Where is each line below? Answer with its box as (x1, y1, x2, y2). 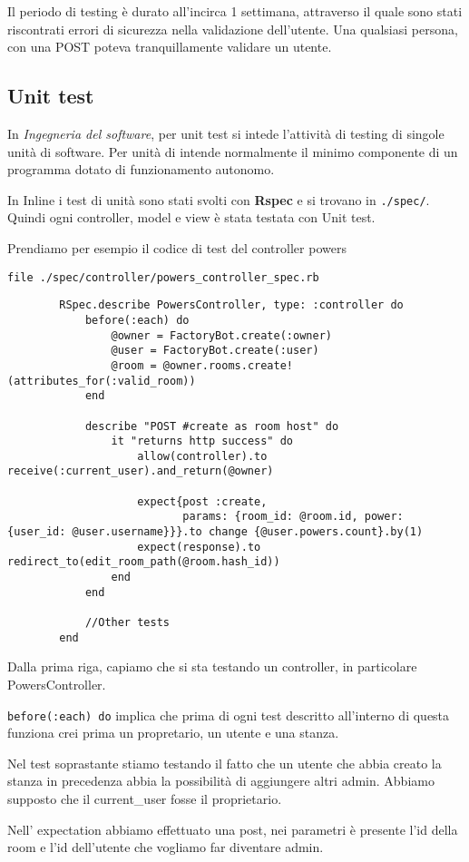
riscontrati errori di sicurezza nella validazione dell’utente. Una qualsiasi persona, (7, 19, 458, 38)
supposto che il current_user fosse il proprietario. (7, 789, 282, 808)
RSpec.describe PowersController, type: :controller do (59, 299, 404, 312)
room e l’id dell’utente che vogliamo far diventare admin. (7, 838, 324, 857)
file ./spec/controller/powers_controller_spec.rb (7, 270, 319, 284)
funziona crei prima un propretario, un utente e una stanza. (7, 723, 339, 742)
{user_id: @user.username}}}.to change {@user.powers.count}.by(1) (7, 525, 424, 539)
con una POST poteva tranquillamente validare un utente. (7, 37, 332, 56)
